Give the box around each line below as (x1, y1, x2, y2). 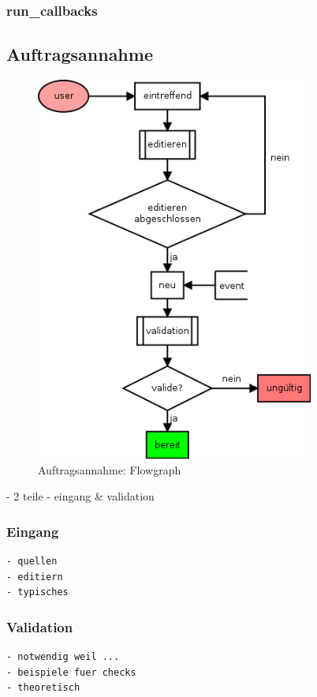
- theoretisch (6, 682, 80, 694)
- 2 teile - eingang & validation (6, 488, 155, 504)
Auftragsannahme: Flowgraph (38, 461, 181, 478)
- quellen (6, 556, 58, 568)
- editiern (6, 571, 63, 583)
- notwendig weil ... (6, 651, 120, 663)
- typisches (6, 586, 69, 598)
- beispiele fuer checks (6, 666, 136, 678)
